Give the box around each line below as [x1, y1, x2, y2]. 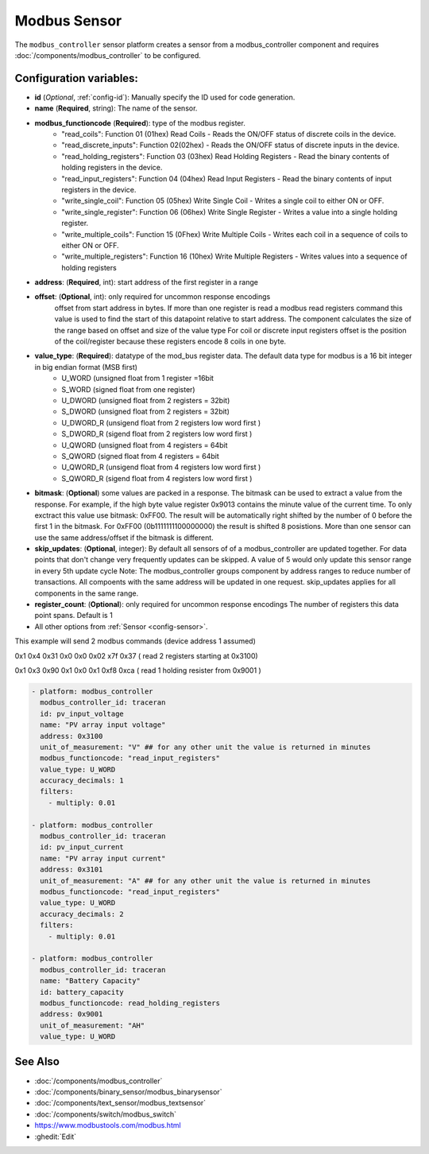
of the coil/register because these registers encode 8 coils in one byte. [54, 336, 286, 346]
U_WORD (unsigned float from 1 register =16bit [61, 374, 214, 383]
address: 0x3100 [40, 732, 103, 740]
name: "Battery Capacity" [40, 977, 141, 985]
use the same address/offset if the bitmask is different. [34, 533, 214, 542]
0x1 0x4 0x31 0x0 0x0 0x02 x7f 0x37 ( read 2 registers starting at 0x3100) [14, 651, 258, 660]
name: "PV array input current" [40, 853, 166, 863]
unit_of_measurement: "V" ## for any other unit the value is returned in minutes [40, 742, 371, 752]
